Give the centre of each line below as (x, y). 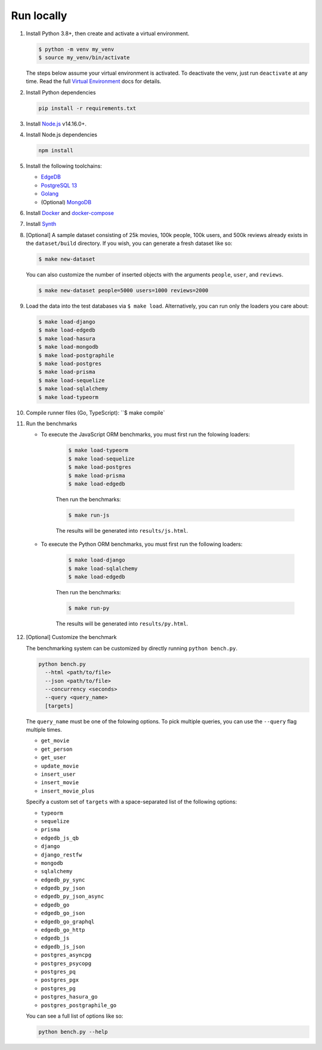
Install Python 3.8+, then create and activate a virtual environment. (108, 33)
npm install (56, 151)
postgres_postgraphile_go (79, 1005)
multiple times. (44, 730)
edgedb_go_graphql (68, 922)
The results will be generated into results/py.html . (122, 624)
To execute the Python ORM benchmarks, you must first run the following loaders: (142, 544)
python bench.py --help (73, 1031)
